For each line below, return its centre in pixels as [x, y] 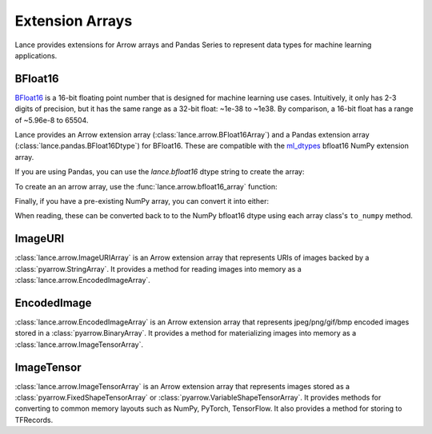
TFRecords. [34, 420]
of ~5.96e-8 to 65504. [52, 120]
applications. [36, 55]
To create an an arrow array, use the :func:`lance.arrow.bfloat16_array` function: [146, 186]
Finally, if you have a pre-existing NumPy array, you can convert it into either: [142, 201]
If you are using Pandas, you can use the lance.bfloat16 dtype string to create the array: [160, 172]
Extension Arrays [74, 21]
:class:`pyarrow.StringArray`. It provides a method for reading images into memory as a [158, 269]
